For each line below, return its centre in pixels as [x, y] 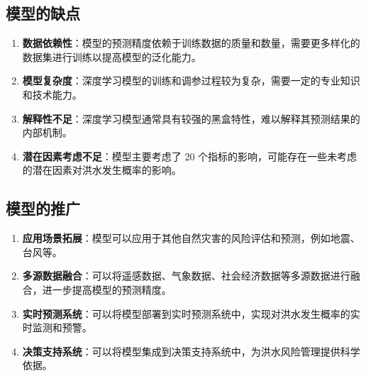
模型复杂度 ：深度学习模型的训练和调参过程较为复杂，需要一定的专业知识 [191, 81]
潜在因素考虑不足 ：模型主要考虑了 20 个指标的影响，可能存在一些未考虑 [190, 156]
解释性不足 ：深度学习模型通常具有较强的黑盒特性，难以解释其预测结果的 [191, 118]
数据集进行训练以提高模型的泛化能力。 [112, 56]
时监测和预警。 [57, 327]
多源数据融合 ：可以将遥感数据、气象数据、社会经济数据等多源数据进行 [186, 276]
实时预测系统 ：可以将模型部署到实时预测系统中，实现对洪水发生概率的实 [191, 313]
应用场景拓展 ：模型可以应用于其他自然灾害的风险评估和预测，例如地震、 [191, 238]
